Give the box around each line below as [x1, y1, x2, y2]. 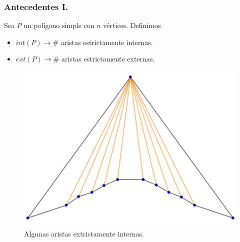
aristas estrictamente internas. [60, 36, 153, 47]
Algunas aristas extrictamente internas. [24, 228, 144, 238]
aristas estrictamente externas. [61, 53, 155, 64]
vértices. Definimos [103, 20, 161, 30]
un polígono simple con [23, 20, 94, 30]
